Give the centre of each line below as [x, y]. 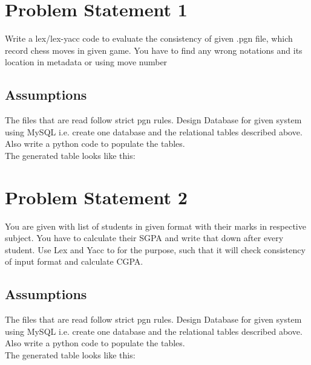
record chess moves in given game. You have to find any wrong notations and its [154, 50]
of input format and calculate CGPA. [74, 261]
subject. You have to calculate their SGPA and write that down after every [144, 238]
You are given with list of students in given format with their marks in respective [155, 226]
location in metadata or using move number [86, 62]
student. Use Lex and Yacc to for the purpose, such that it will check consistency [155, 249]
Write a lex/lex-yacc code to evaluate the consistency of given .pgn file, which [149, 38]
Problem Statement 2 [96, 197]
